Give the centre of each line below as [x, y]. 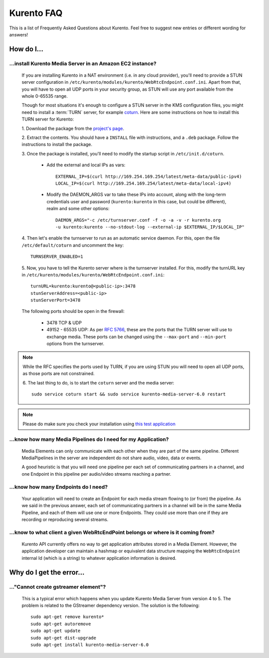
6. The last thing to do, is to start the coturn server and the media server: [98, 383]
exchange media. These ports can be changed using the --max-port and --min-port [136, 337]
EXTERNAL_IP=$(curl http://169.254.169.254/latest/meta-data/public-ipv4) [149, 176]
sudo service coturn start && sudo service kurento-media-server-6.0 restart [129, 394]
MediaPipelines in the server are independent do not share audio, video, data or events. [112, 458]
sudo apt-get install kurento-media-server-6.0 [90, 645]
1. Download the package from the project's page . [73, 128]
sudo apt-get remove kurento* [67, 617]
